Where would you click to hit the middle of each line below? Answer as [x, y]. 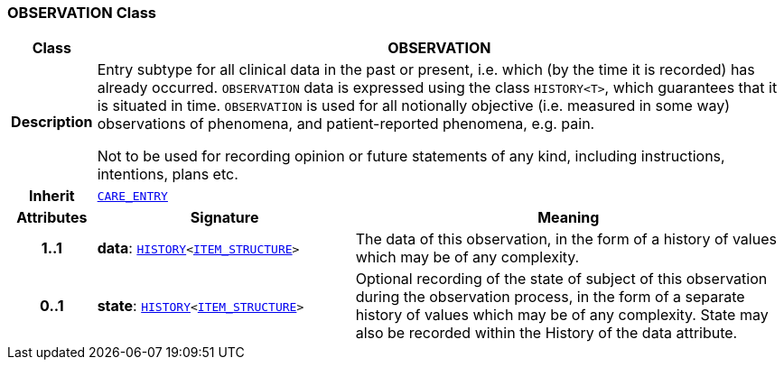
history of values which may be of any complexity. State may [562, 315]
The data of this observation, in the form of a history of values [566, 239]
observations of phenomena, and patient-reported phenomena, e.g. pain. [346, 124]
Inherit [51, 196]
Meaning [569, 218]
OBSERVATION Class [82, 13]
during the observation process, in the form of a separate [550, 297]
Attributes [52, 218]
